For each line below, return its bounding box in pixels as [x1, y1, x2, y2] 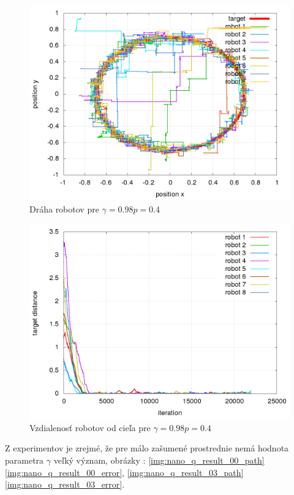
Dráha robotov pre [29, 202, 99, 215]
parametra [5, 453, 44, 466]
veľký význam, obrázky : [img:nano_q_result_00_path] [53, 453, 265, 466]
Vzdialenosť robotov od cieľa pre [29, 421, 151, 434]
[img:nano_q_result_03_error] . [5, 478, 125, 491]
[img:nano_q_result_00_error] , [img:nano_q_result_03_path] [5, 466, 244, 478]
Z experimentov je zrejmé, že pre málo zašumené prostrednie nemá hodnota [5, 442, 289, 454]
